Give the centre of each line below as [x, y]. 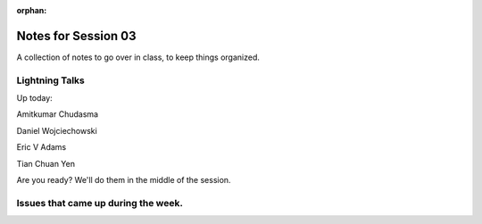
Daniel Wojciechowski [57, 130]
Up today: [34, 98]
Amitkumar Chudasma [57, 114]
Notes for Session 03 [77, 36]
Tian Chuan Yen [46, 163]
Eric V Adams [42, 147]
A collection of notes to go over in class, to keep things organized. [138, 57]
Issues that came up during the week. [100, 203]
